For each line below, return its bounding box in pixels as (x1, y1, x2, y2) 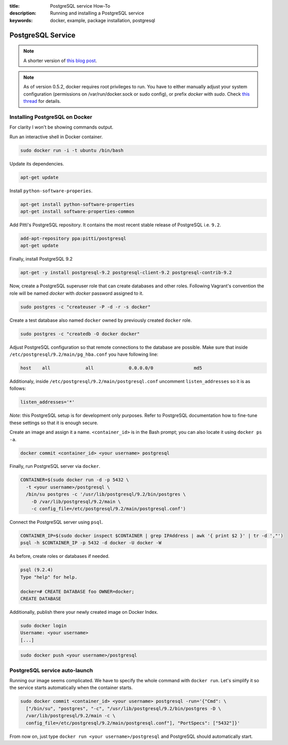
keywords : (9, 17, 33, 23)
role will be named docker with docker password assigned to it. (9, 290, 144, 296)
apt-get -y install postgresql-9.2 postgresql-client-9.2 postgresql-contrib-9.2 (20, 270, 232, 276)
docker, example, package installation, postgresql (50, 17, 155, 23)
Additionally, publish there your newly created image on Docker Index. (9, 609, 158, 615)
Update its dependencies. (9, 160, 64, 167)
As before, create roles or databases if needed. (9, 553, 110, 559)
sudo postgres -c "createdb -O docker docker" (20, 331, 140, 337)
